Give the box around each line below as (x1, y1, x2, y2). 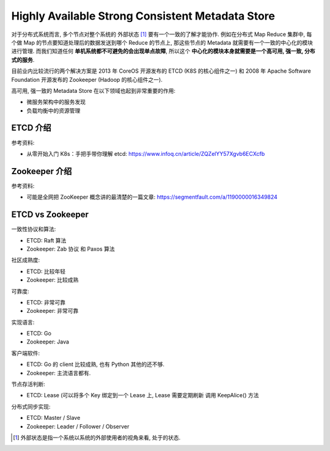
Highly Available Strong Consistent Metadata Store (11, 9, 275, 23)
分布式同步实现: (11, 403, 51, 410)
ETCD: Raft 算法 (26, 237, 67, 244)
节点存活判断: (11, 381, 46, 388)
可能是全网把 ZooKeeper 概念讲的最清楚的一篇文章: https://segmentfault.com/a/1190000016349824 (26, 193, 278, 201)
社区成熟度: (11, 257, 40, 264)
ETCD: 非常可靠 (26, 298, 66, 306)
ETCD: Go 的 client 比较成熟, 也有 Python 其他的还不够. (26, 361, 165, 368)
